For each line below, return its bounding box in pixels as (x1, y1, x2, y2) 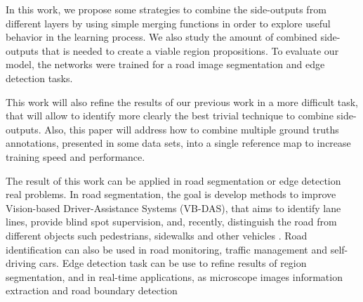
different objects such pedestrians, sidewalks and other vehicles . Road (6, 228, 308, 242)
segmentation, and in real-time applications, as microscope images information (6, 269, 343, 284)
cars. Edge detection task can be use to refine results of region (39, 256, 307, 270)
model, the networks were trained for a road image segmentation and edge (6, 57, 325, 72)
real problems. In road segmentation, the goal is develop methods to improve (6, 187, 336, 202)
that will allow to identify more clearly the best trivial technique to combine (6, 108, 334, 123)
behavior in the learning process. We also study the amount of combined (6, 29, 317, 44)
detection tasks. (6, 70, 73, 85)
